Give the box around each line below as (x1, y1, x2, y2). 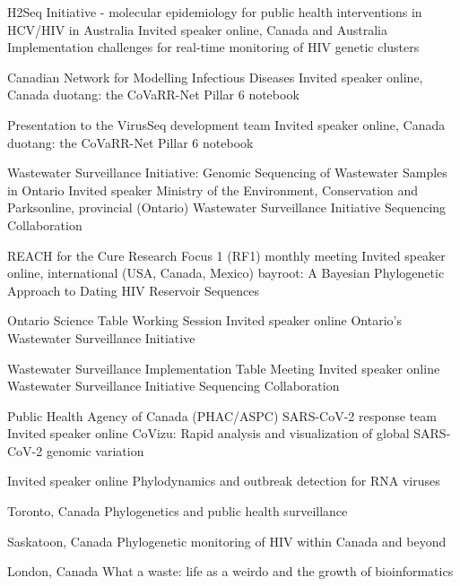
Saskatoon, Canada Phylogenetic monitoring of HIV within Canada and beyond (7, 531, 447, 550)
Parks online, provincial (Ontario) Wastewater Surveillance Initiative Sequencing (7, 198, 447, 217)
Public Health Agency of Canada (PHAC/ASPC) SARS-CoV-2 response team (7, 406, 437, 425)
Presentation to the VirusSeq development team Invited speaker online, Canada (7, 115, 446, 134)
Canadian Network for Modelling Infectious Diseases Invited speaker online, (7, 67, 423, 86)
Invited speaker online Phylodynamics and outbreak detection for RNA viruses (7, 471, 440, 490)
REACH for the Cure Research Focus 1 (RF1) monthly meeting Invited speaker (7, 246, 446, 264)
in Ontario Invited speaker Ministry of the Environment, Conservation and (7, 180, 419, 199)
